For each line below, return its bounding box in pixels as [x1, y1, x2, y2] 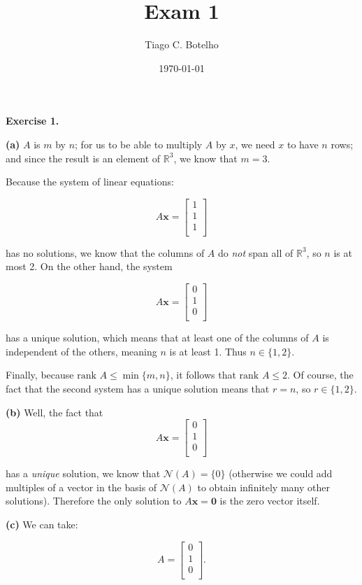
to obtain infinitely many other [197, 479, 330, 494]
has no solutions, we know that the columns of [6, 245, 205, 260]
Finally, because [6, 367, 74, 382]
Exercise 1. [6, 113, 59, 128]
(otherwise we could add [229, 466, 333, 481]
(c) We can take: [6, 517, 78, 531]
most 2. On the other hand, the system [6, 259, 173, 274]
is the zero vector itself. [219, 493, 320, 508]
